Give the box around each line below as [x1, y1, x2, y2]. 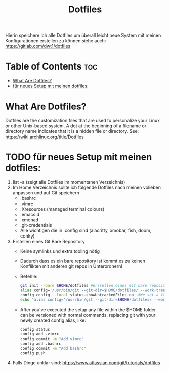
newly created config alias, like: [20, 317, 86, 323]
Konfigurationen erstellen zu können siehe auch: [5, 38, 106, 44]
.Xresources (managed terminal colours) [20, 206, 105, 212]
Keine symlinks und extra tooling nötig [20, 248, 100, 254]
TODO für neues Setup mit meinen [5, 151, 152, 163]
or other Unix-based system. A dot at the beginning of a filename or [5, 123, 147, 129]
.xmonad [20, 217, 39, 223]
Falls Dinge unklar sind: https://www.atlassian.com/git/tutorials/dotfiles [12, 359, 160, 366]
